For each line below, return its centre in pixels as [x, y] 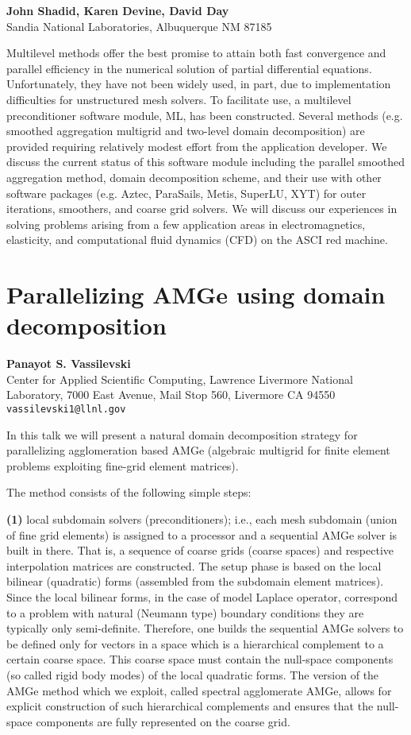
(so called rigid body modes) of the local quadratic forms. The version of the [193, 674]
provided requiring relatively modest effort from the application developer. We [197, 146]
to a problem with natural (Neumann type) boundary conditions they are [185, 612]
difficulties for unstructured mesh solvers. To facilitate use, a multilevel [179, 99]
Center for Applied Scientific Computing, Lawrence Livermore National [180, 379]
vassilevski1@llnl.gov [66, 409]
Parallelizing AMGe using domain [196, 294]
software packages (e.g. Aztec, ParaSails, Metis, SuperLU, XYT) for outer [186, 193]
